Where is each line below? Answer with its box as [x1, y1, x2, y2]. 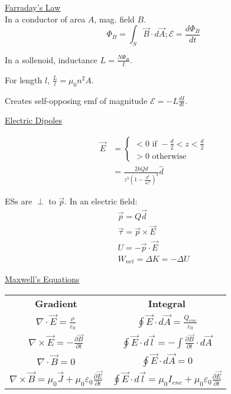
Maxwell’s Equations [5, 273, 80, 285]
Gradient [35, 296, 77, 310]
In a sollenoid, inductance [5, 53, 97, 66]
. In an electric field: [64, 195, 138, 207]
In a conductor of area [5, 12, 86, 25]
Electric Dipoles [5, 114, 62, 126]
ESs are [5, 195, 32, 207]
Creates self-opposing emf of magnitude [5, 94, 148, 106]
